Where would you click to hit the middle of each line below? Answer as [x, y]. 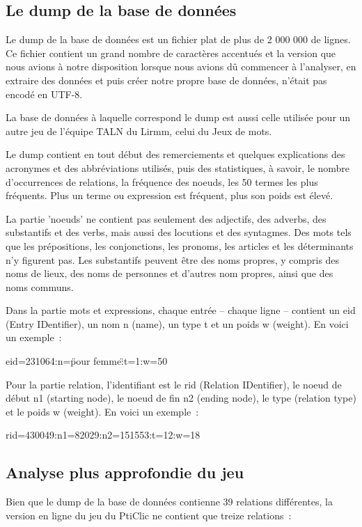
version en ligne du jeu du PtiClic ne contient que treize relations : [149, 515]
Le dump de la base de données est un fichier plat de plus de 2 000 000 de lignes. [178, 39]
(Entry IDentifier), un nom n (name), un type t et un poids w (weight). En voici [177, 323]
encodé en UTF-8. [44, 94]
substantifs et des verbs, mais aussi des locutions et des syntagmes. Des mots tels [179, 232]
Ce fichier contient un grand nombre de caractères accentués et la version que [171, 53]
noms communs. [40, 286]
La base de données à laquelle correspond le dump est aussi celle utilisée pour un [178, 117]
